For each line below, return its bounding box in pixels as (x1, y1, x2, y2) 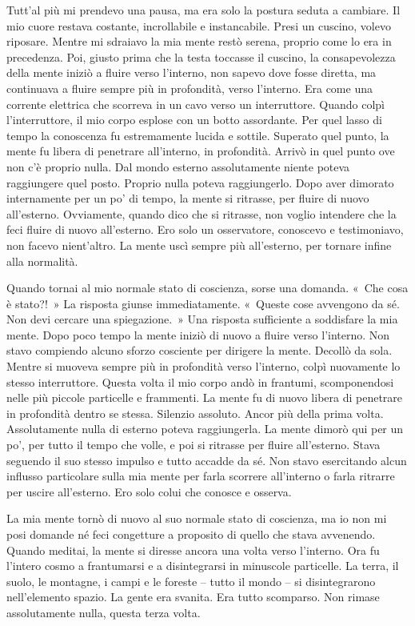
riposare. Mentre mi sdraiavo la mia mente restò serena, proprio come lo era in (6, 33, 392, 50)
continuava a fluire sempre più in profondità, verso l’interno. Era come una (6, 79, 373, 96)
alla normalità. (6, 252, 78, 269)
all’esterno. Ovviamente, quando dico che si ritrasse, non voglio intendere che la (6, 205, 397, 222)
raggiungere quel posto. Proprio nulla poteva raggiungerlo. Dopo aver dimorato (6, 174, 394, 191)
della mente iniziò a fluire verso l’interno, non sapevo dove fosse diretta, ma (6, 64, 377, 81)
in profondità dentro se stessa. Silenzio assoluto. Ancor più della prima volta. (6, 404, 384, 421)
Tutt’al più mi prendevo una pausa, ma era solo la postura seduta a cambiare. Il (6, 2, 401, 18)
